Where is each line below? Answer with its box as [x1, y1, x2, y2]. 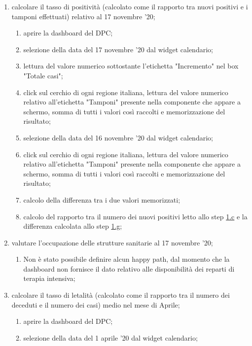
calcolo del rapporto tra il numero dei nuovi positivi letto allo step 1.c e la [23, 211, 248, 221]
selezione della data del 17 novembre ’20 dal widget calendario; [23, 44, 213, 54]
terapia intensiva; [23, 273, 75, 283]
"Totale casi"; [23, 70, 63, 80]
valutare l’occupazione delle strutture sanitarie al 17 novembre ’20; [11, 237, 213, 247]
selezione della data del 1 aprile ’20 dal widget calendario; [23, 332, 198, 343]
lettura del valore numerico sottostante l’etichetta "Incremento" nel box [23, 61, 239, 71]
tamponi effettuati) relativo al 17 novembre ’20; [11, 11, 155, 21]
